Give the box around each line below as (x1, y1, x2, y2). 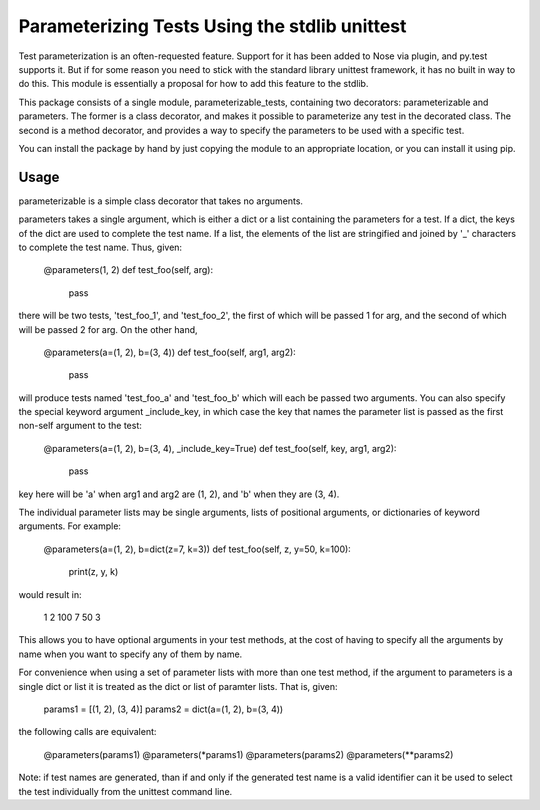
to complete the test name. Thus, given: (18, 241, 183, 253)
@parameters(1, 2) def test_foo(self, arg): (43, 264, 214, 276)
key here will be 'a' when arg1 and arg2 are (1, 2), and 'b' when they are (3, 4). (18, 488, 340, 500)
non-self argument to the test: (18, 420, 142, 432)
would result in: (18, 588, 82, 600)
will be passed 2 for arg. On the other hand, (18, 323, 199, 335)
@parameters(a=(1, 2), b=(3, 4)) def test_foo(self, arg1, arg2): (43, 346, 297, 358)
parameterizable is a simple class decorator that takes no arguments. (18, 195, 304, 207)
